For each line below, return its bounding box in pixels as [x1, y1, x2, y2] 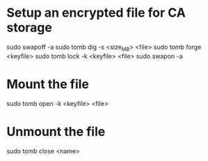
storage [6, 20, 53, 36]
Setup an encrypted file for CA [6, 5, 186, 21]
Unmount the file [6, 123, 106, 139]
